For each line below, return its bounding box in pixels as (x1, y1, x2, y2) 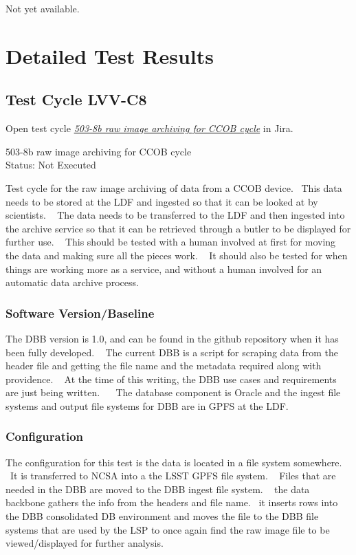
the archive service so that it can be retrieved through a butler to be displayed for (5, 221, 351, 235)
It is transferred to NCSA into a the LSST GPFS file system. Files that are (10, 468, 336, 483)
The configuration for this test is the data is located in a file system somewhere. (5, 455, 342, 469)
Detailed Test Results (5, 41, 214, 69)
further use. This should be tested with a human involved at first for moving (5, 235, 336, 249)
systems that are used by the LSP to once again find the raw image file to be (5, 522, 330, 536)
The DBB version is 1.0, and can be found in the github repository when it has (5, 331, 339, 345)
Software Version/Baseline (5, 304, 155, 321)
